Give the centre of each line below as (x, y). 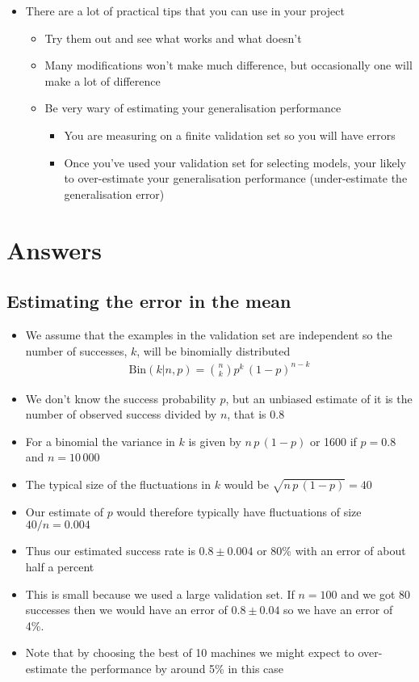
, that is (247, 414)
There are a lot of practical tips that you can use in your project (185, 11)
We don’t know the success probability (121, 398)
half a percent (60, 566)
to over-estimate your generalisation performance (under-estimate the (236, 178)
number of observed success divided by (121, 414)
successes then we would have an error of (126, 610)
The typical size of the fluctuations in (118, 484)
